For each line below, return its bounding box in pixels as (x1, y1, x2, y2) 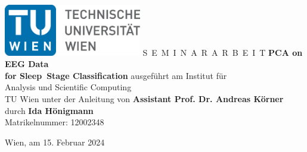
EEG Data (5, 58, 49, 70)
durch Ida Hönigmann (5, 104, 94, 116)
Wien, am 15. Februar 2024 (5, 135, 105, 148)
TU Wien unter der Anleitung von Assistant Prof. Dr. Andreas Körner (5, 93, 284, 105)
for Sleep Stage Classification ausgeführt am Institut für (5, 69, 227, 81)
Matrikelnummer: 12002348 (5, 116, 104, 128)
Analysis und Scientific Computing (5, 81, 132, 93)
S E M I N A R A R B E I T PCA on (142, 46, 303, 58)
